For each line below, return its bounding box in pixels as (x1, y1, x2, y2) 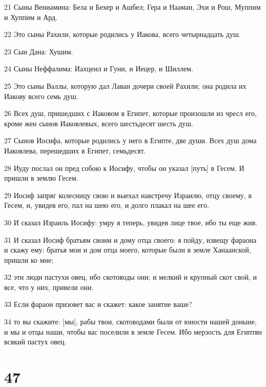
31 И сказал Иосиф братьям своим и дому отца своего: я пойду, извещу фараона (4, 234, 257, 245)
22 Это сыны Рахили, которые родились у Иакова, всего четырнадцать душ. (4, 29, 241, 40)
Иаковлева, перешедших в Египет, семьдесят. (4, 145, 146, 156)
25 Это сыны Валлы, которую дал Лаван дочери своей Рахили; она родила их (4, 80, 247, 91)
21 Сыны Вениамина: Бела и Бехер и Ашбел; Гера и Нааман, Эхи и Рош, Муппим (4, 2, 261, 12)
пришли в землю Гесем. (4, 172, 78, 183)
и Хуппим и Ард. (4, 11, 58, 22)
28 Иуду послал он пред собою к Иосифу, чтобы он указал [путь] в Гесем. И (4, 162, 244, 173)
